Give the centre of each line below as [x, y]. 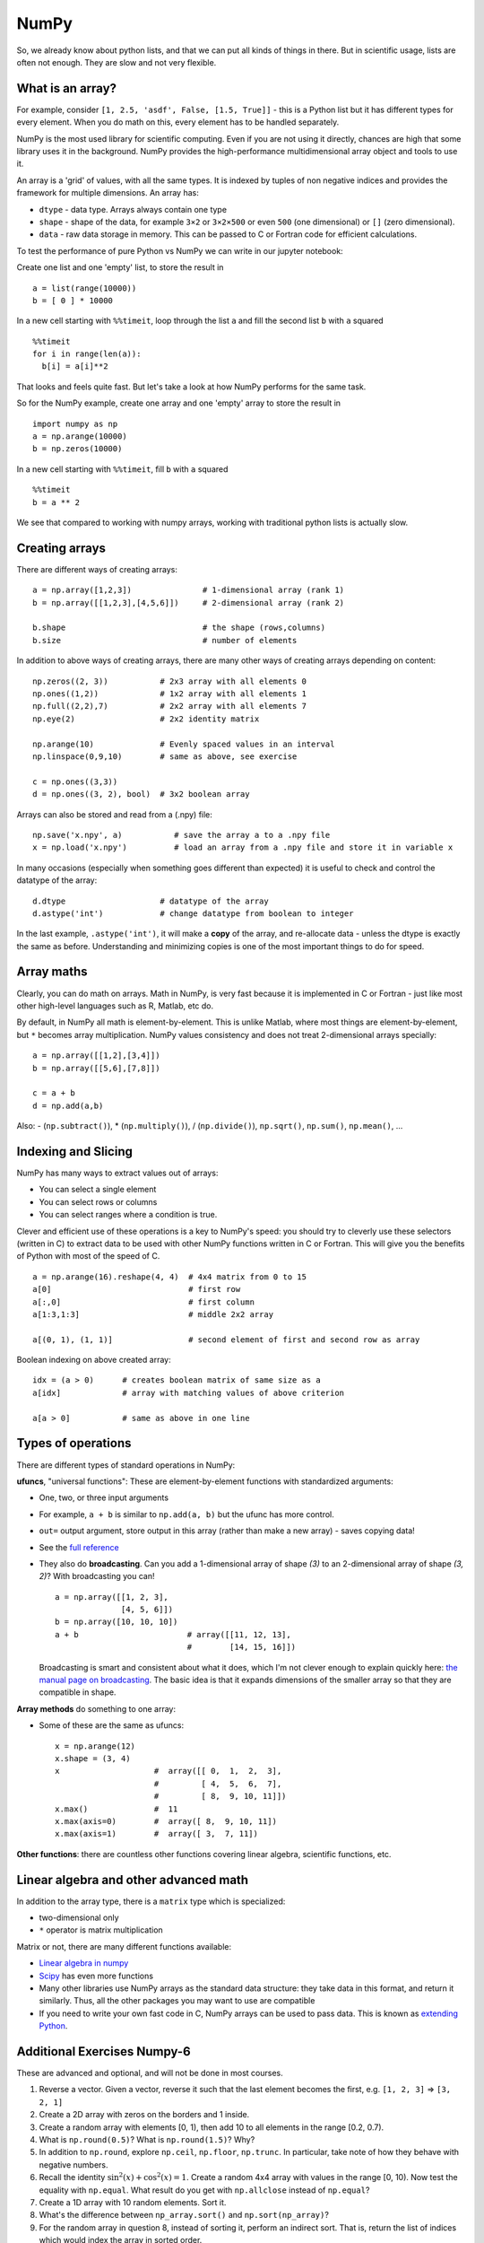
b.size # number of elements [165, 640]
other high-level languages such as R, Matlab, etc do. [115, 1006]
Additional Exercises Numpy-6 [104, 2051]
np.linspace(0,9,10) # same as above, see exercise [165, 756]
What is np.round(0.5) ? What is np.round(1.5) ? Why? [147, 2139]
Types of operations [74, 1443]
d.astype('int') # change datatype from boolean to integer [193, 913]
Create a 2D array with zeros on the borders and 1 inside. [144, 2115]
